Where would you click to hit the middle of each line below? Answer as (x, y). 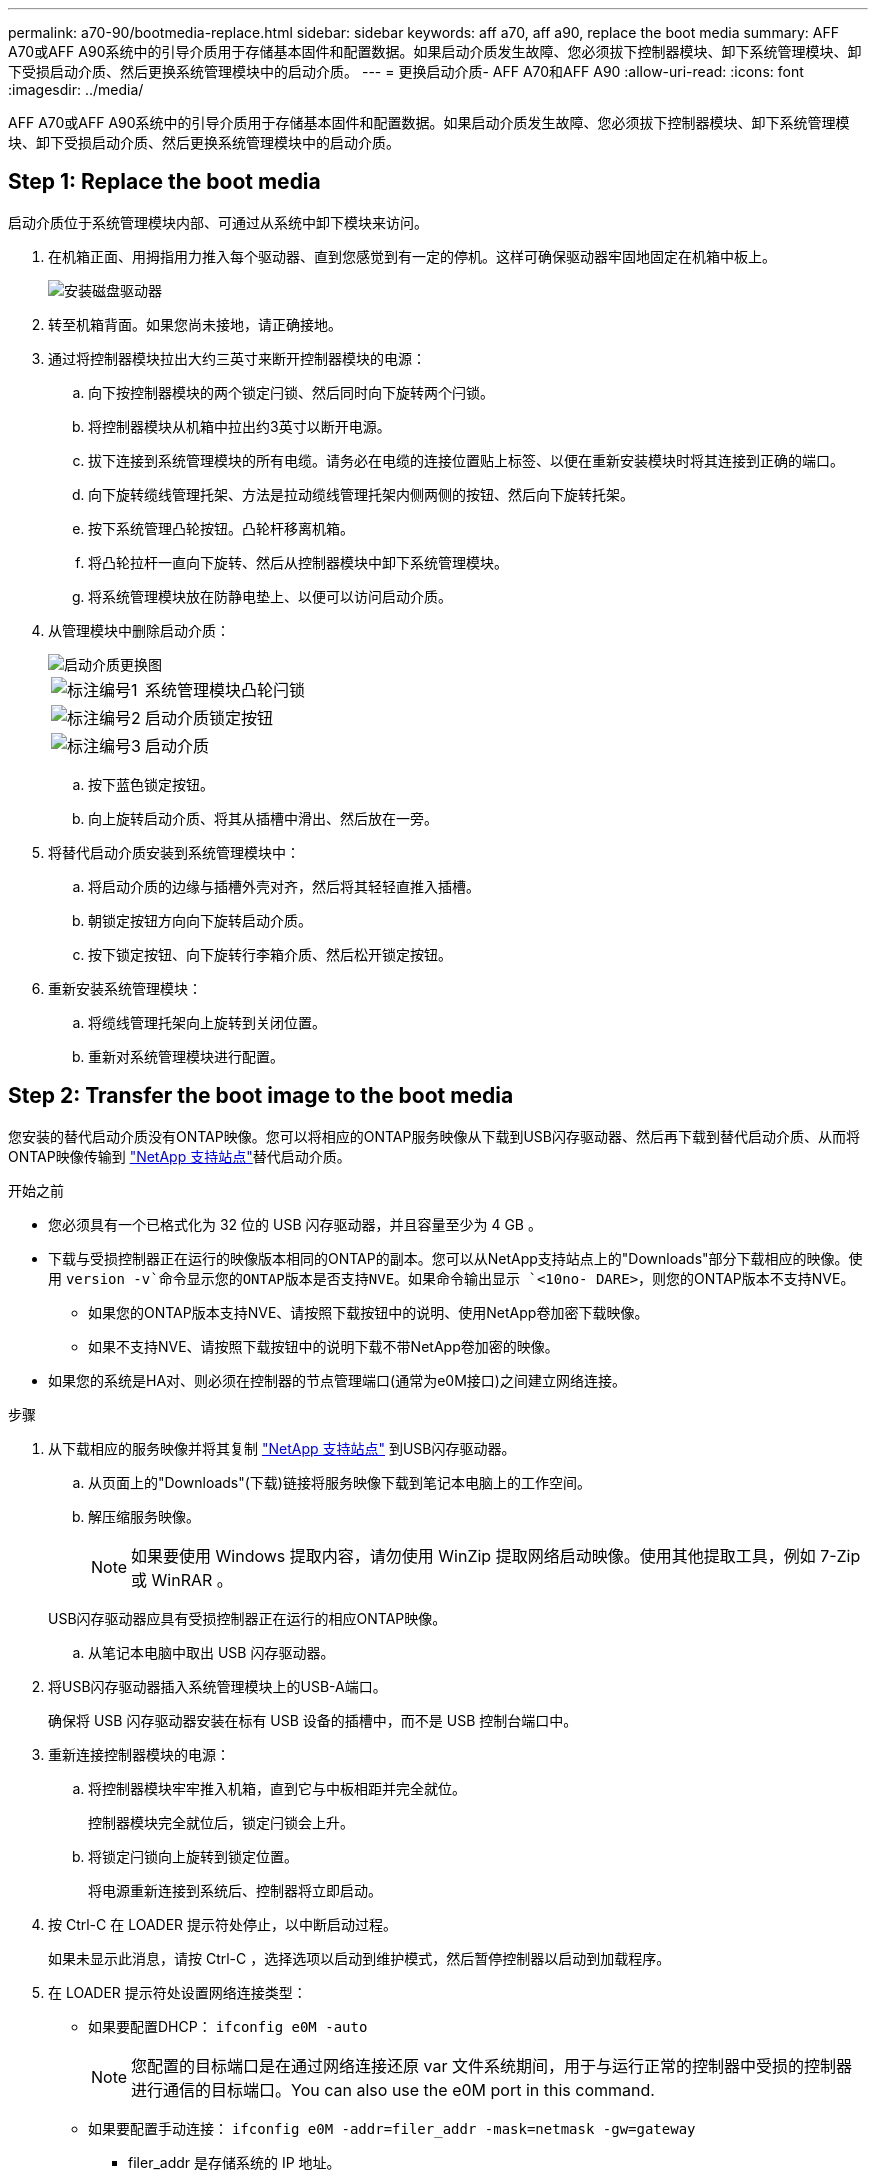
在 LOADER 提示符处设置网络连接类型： (177, 1992)
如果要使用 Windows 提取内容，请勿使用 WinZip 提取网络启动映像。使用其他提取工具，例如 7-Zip (496, 1555)
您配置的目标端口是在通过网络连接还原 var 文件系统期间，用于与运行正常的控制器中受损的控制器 (491, 2065)
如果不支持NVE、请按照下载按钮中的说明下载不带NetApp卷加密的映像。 (323, 1346)
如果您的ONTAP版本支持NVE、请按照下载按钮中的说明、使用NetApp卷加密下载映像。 (368, 1312)
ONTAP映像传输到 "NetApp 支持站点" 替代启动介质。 (179, 1156)
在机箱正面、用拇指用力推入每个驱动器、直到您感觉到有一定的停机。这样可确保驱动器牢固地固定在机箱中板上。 (412, 256)
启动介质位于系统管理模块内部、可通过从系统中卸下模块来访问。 (218, 222)
